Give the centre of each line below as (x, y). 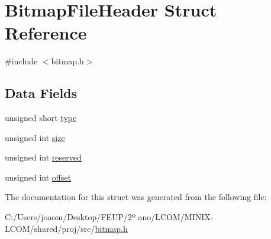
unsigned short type (41, 118)
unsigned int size (35, 137)
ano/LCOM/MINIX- (176, 217)
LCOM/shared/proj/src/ (50, 228)
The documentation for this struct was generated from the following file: (136, 197)
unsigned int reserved (43, 157)
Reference (46, 33)
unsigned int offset (38, 177)
